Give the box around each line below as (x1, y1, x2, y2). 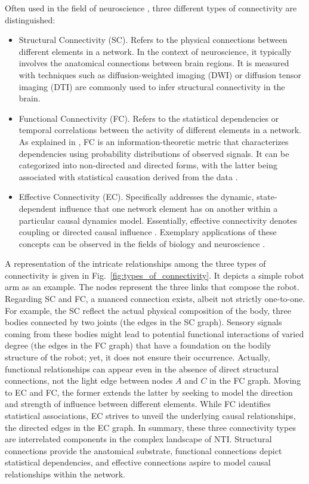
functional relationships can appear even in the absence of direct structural (5, 362, 279, 375)
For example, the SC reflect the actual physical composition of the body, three (5, 304, 291, 316)
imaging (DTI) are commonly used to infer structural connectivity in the (18, 80, 285, 93)
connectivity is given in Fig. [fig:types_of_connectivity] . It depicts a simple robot (5, 269, 304, 281)
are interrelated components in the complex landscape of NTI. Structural (5, 433, 272, 445)
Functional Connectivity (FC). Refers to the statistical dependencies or (18, 112, 279, 124)
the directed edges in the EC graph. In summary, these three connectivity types (5, 421, 296, 433)
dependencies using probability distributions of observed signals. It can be (18, 147, 289, 159)
